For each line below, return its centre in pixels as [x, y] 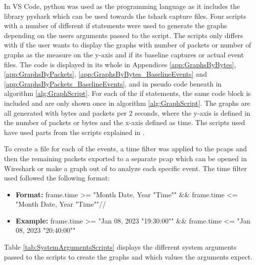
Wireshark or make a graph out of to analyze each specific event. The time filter [126, 168]
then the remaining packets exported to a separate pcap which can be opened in [126, 158]
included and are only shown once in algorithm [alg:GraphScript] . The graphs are [127, 103]
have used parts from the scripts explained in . [74, 132]
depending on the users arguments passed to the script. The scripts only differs [124, 35]
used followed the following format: [57, 178]
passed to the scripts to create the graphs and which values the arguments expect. [128, 256]
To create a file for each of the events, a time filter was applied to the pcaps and [126, 149]
